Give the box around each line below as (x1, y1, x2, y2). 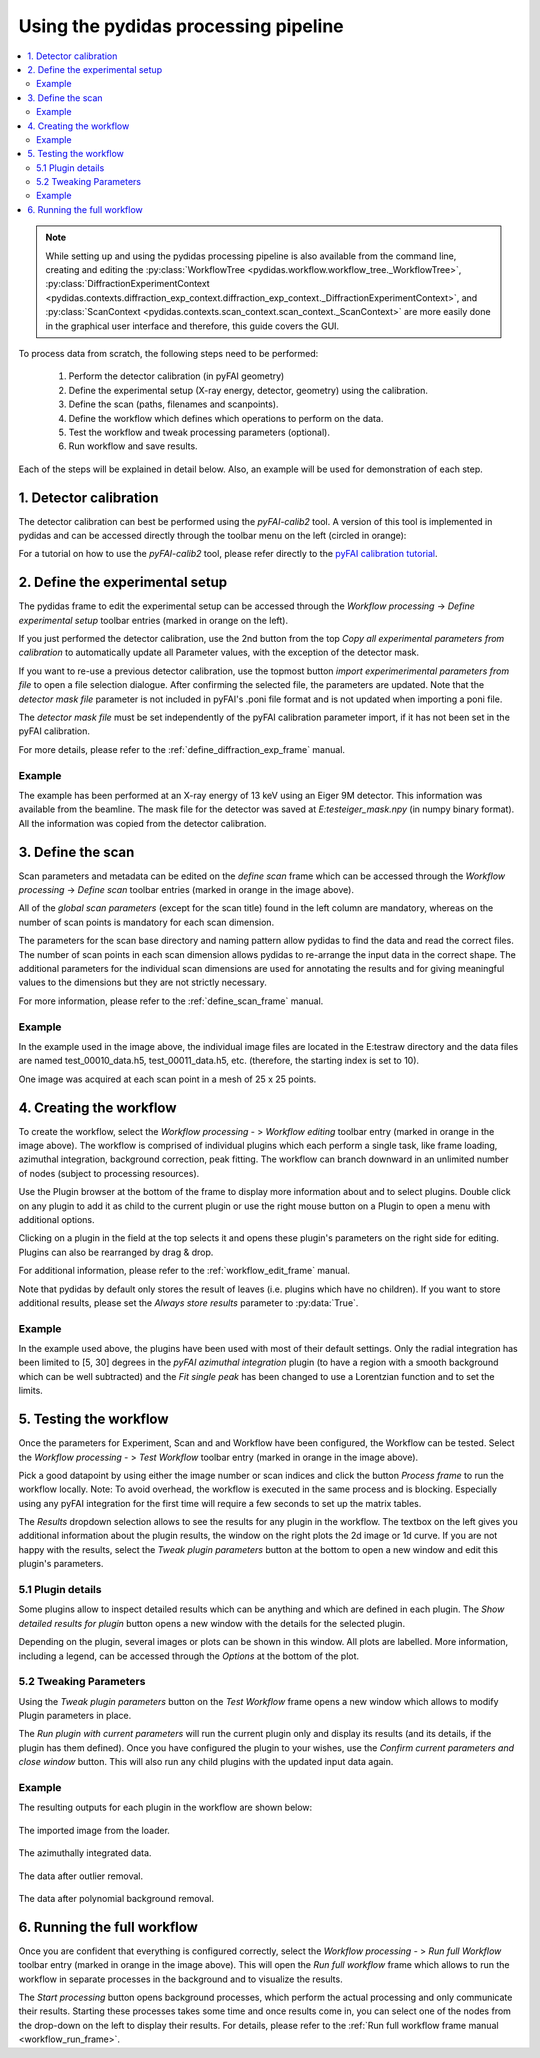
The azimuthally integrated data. (18, 1847, 152, 1859)
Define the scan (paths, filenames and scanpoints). (68, 398, 279, 410)
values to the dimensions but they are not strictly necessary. (18, 976, 267, 989)
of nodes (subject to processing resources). (18, 1167, 200, 1179)
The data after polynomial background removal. (18, 1892, 215, 1904)
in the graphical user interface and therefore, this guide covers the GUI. (45, 320, 340, 332)
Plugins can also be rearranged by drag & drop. (18, 1246, 214, 1258)
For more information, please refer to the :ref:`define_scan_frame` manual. (18, 995, 324, 1007)
